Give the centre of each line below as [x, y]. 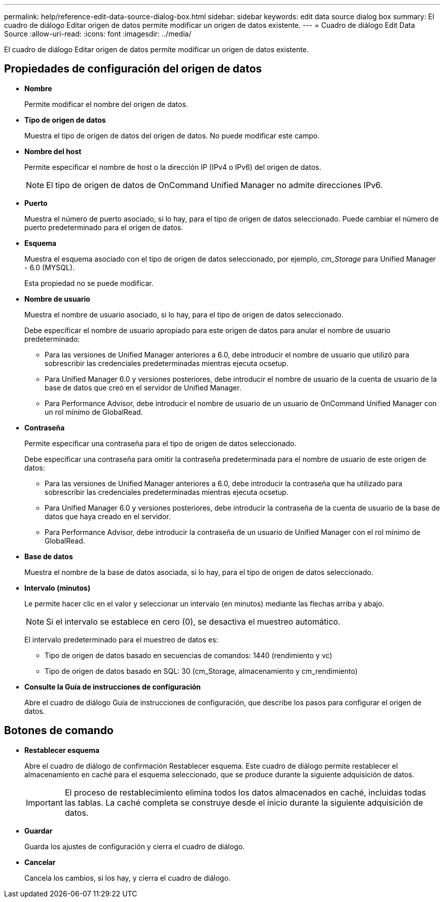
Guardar [39, 831]
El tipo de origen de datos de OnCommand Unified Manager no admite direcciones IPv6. [214, 185]
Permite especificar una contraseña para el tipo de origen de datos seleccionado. [160, 443]
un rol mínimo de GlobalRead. [94, 412]
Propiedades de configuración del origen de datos [133, 69]
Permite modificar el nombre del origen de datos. [106, 104]
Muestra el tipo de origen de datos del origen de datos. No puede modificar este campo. [172, 135]
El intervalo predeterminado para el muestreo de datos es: [121, 639]
